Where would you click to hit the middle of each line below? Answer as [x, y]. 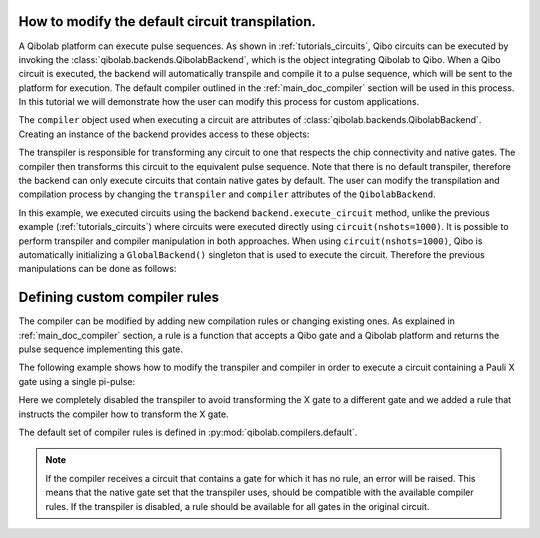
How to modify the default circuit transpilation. [167, 21]
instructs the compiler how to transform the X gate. [123, 414]
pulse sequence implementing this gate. [101, 349]
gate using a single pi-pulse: [76, 381]
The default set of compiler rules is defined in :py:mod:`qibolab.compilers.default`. [188, 432]
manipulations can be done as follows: [97, 269]
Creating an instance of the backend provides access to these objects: [164, 134]
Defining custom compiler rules [119, 297]
